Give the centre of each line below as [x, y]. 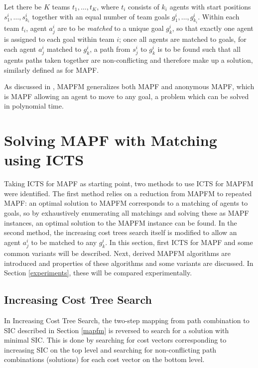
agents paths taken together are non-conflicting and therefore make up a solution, [129, 60]
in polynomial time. [34, 106]
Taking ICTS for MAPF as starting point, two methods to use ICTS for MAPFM [129, 184]
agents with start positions [210, 6]
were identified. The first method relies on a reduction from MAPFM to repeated [128, 193]
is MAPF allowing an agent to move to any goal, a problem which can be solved [127, 96]
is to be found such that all [199, 49]
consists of [144, 6]
